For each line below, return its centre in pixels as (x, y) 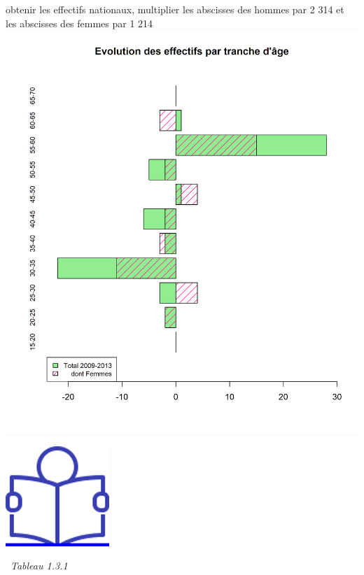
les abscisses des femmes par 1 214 (79, 23)
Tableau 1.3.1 (39, 566)
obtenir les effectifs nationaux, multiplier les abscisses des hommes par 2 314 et (175, 9)
